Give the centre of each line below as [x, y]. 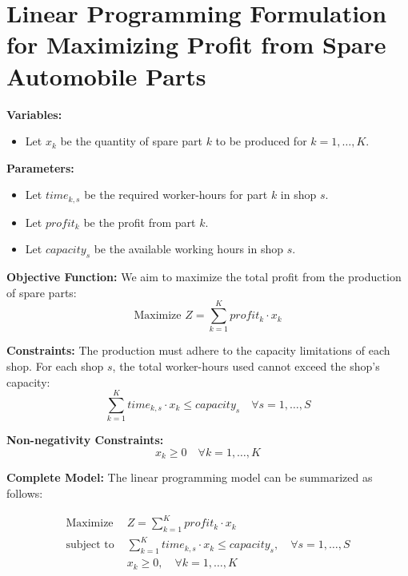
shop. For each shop [55, 366]
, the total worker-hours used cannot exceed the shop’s [246, 366]
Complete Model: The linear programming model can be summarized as [190, 477]
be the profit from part [140, 222]
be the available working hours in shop [188, 249]
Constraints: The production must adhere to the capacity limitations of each [198, 350]
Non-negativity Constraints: [85, 440]
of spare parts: [42, 292]
